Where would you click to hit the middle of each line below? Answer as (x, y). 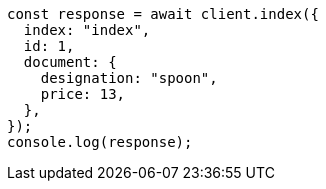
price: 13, (83, 94)
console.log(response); (100, 142)
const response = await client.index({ (163, 14)
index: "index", (87, 30)
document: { (70, 62)
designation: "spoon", (129, 78)
